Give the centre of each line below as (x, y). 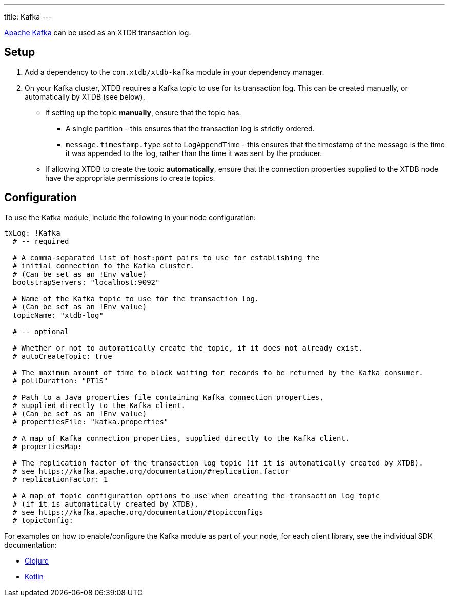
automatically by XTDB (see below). (85, 96)
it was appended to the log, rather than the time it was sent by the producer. (194, 153)
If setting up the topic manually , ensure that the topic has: (143, 112)
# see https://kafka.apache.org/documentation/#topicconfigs (138, 512)
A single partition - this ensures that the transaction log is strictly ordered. (190, 128)
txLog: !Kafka (32, 233)
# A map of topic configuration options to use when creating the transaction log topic (196, 496)
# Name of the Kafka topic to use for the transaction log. (136, 298)
